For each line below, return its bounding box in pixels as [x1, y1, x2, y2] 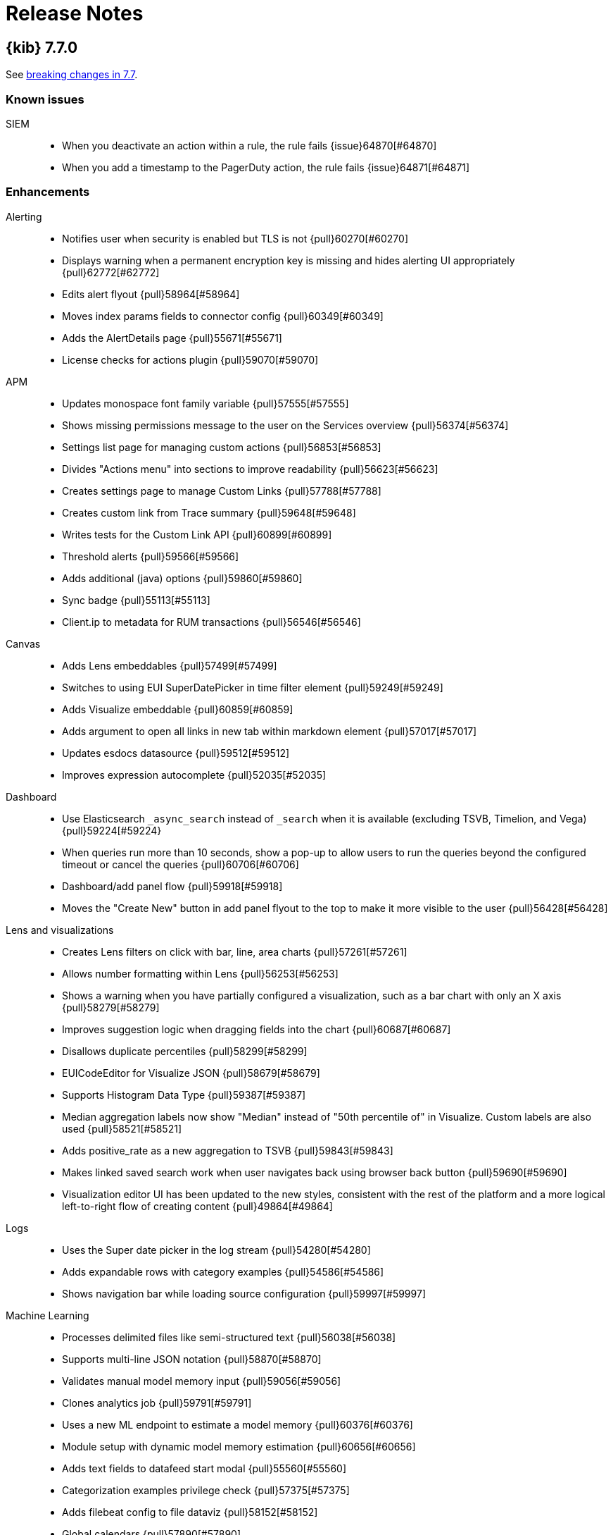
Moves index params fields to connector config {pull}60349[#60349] [62, 309, 384, 322]
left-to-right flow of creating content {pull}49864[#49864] [62, 1200, 333, 1212]
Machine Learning [6, 1309, 89, 1321]
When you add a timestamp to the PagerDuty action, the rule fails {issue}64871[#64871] [62, 161, 470, 173]
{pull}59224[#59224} [62, 824, 162, 837]
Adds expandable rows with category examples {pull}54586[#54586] [62, 1265, 384, 1278]
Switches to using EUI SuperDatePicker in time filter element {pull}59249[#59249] [62, 681, 443, 693]
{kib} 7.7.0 [6, 38, 78, 56]
